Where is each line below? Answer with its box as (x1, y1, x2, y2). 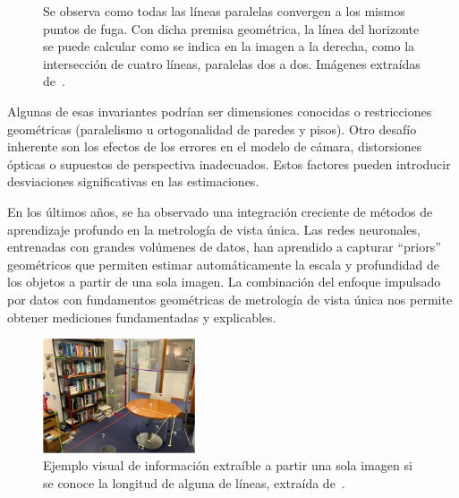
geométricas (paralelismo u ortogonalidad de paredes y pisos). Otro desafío (7, 119, 417, 138)
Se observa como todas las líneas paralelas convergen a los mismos (43, 2, 405, 20)
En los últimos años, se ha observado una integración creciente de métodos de (7, 202, 433, 220)
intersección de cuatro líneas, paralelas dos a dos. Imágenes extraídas (43, 54, 421, 73)
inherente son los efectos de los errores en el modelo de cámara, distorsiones (7, 137, 422, 156)
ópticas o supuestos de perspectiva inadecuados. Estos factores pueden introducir (7, 154, 451, 173)
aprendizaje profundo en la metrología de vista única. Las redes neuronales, (7, 219, 421, 238)
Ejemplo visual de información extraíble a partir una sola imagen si (43, 456, 412, 475)
